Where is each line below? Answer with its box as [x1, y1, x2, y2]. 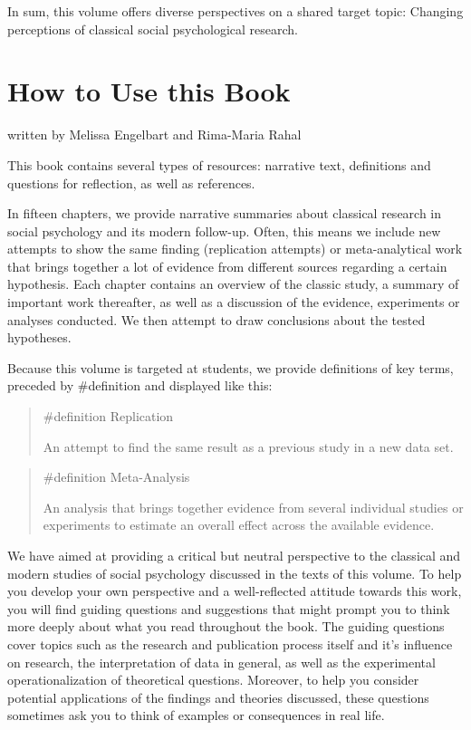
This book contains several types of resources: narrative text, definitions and [7, 155, 431, 174]
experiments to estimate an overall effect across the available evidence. [43, 515, 435, 534]
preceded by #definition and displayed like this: [7, 376, 273, 395]
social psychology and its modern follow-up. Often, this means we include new [7, 221, 441, 240]
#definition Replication [43, 407, 174, 426]
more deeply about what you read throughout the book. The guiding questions [7, 617, 445, 636]
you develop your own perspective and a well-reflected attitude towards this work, [7, 581, 462, 600]
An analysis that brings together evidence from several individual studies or [43, 497, 464, 516]
